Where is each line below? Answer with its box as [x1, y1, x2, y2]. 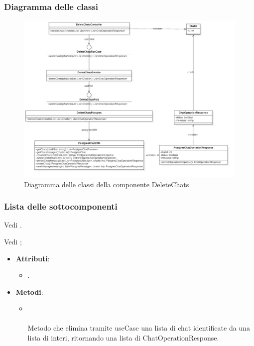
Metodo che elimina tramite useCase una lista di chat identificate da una [27, 323, 250, 333]
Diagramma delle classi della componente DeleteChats [24, 179, 189, 189]
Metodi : [15, 286, 43, 297]
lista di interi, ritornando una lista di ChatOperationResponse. [27, 333, 219, 343]
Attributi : [15, 253, 50, 263]
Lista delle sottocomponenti [4, 200, 118, 213]
